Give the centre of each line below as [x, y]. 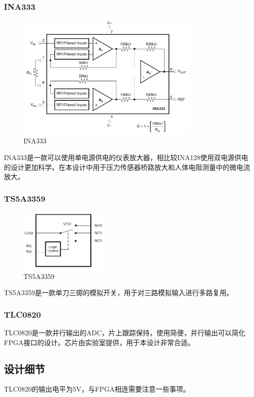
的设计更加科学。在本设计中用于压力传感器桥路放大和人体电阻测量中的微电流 [127, 167]
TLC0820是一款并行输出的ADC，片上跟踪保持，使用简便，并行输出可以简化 [125, 332]
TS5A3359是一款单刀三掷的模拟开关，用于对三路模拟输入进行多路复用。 [119, 292]
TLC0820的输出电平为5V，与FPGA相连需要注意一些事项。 [97, 389]
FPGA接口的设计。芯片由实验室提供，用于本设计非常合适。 [99, 342]
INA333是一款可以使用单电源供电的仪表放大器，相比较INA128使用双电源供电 [126, 157]
